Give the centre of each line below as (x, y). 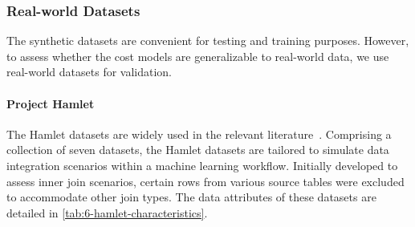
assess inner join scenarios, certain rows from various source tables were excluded (205, 181)
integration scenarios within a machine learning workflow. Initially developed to (202, 165)
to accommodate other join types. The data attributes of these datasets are (191, 197)
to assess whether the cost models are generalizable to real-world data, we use (198, 56)
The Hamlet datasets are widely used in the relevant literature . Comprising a (199, 134)
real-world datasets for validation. (90, 72)
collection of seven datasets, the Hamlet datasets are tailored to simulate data (198, 150)
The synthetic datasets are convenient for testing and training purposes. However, (208, 41)
